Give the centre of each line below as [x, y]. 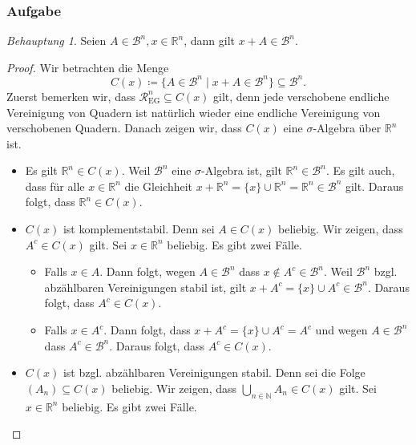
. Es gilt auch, [360, 170]
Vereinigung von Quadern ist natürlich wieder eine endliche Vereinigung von [194, 112]
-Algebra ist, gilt [242, 170]
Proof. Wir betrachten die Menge [88, 67]
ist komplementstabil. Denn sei [139, 229]
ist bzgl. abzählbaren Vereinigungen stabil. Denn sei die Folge [214, 372]
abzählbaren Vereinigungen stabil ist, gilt [145, 287]
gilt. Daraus [374, 186]
